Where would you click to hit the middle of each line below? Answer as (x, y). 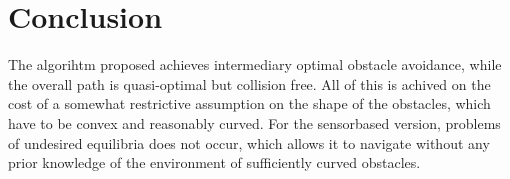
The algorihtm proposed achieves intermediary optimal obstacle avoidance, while (255, 64)
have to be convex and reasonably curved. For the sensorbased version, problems (254, 122)
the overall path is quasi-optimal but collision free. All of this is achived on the (249, 83)
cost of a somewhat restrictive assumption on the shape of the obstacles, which (249, 103)
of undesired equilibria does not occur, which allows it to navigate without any (249, 142)
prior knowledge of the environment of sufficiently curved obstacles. (214, 162)
